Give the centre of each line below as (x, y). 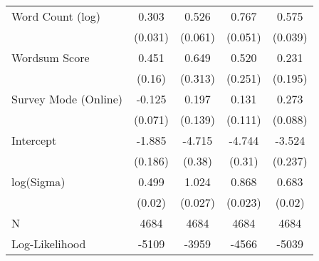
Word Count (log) (56, 16)
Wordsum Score (51, 57)
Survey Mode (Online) (67, 99)
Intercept (34, 140)
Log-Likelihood (49, 244)
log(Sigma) (38, 181)
